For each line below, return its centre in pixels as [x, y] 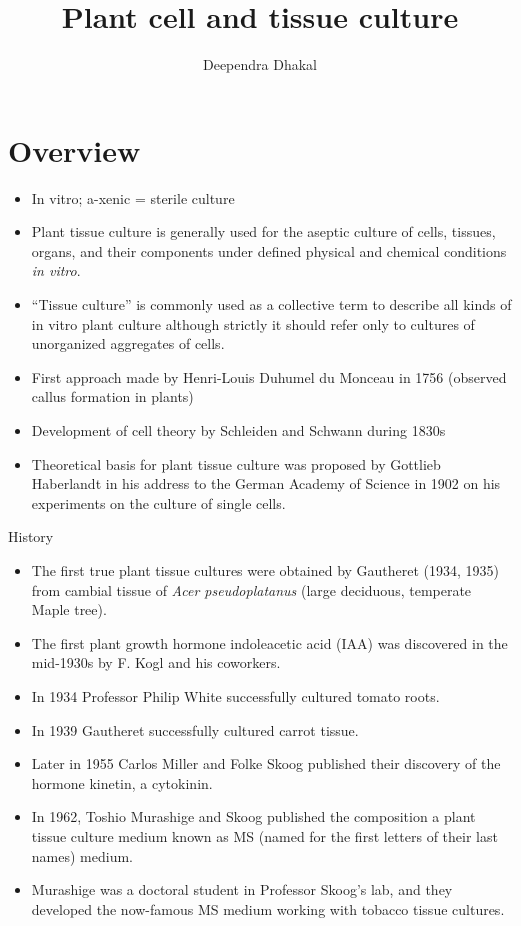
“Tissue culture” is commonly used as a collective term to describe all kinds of [271, 304]
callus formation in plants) [112, 396]
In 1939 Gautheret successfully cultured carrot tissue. [195, 729]
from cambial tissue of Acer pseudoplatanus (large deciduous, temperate [251, 589]
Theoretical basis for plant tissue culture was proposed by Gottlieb [236, 463]
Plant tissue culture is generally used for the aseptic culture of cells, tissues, [263, 231]
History [31, 536]
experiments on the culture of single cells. [158, 502]
